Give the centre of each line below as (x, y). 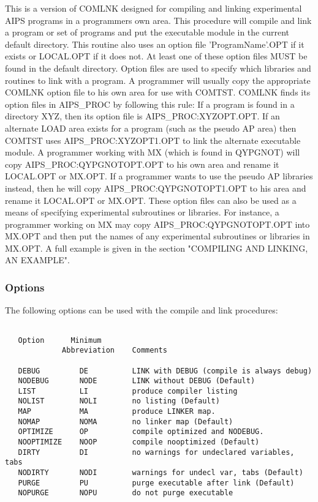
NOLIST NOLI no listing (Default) (119, 401)
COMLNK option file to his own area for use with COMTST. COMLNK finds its (158, 92)
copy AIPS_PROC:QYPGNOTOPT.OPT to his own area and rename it (142, 164)
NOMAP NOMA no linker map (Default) (126, 421)
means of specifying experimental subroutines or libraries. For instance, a (142, 212)
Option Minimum (60, 340)
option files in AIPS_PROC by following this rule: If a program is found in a (150, 104)
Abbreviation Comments (115, 350)
